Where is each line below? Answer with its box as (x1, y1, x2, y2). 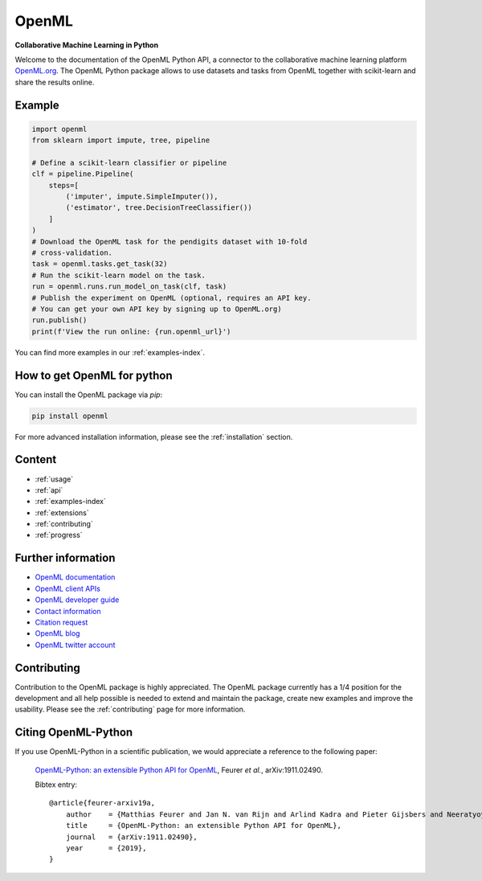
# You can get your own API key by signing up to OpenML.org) (31, 304, 282, 313)
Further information (14, 551, 116, 565)
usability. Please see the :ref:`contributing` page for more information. (14, 704, 246, 715)
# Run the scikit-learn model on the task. (31, 270, 206, 280)
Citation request (35, 617, 88, 627)
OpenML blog (35, 629, 80, 638)
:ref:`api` (35, 485, 63, 494)
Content (14, 453, 57, 466)
